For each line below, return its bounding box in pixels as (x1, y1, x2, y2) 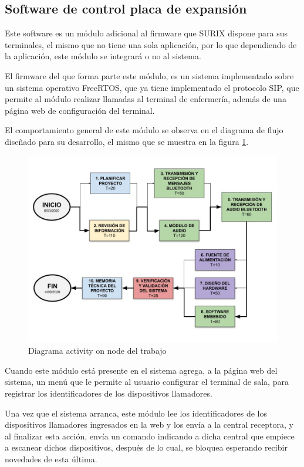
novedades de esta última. (5, 452, 97, 465)
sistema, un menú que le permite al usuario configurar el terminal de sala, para (5, 375, 289, 388)
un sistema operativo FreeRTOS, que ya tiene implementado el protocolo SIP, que (5, 81, 299, 93)
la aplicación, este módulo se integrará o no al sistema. (5, 50, 201, 62)
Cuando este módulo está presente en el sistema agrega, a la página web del (5, 364, 278, 376)
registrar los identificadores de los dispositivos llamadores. (5, 387, 212, 399)
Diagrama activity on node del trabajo (28, 344, 167, 357)
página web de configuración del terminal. (5, 104, 155, 116)
